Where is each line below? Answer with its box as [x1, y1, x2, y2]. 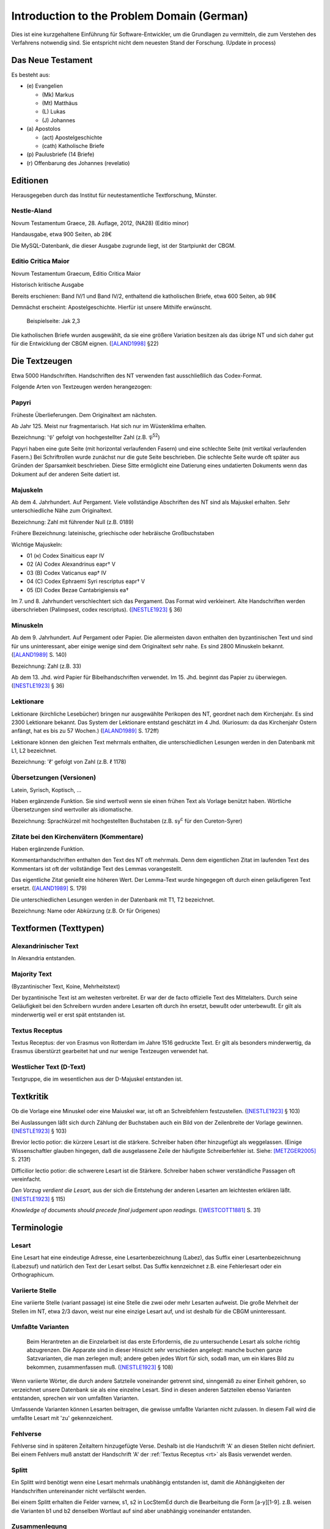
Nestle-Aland [11, 207, 52, 215]
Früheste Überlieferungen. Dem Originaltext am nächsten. [11, 411, 157, 418]
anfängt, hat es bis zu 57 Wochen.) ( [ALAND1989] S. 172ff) [11, 727, 159, 735]
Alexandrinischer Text [11, 942, 79, 950]
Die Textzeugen [11, 355, 73, 366]
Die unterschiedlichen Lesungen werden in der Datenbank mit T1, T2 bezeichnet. [11, 896, 215, 903]
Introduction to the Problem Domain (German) [11, 9, 249, 23]
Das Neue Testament [11, 55, 93, 65]
